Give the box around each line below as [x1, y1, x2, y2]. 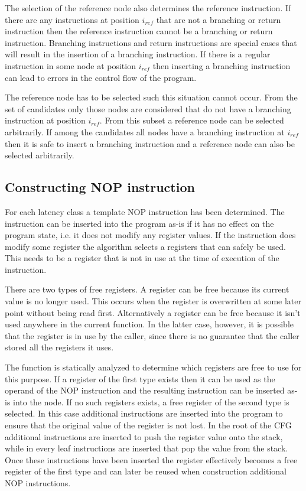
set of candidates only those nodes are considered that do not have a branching [5, 102, 291, 115]
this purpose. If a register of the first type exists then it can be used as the [5, 372, 275, 385]
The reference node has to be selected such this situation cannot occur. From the [5, 91, 298, 103]
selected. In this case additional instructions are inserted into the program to [5, 407, 283, 420]
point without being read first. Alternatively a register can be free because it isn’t [5, 306, 301, 318]
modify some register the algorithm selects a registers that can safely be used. [5, 240, 286, 252]
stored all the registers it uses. [5, 341, 114, 353]
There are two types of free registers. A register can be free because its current [5, 283, 289, 295]
